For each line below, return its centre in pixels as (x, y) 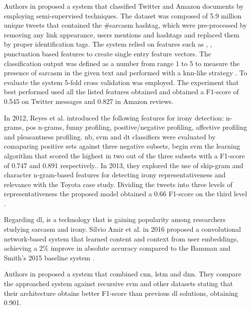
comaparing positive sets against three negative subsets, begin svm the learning (122, 146)
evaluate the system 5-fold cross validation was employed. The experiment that (121, 82)
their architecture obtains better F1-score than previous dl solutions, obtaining (121, 293)
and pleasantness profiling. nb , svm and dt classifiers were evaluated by (110, 136)
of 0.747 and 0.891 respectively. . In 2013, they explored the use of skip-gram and (124, 165)
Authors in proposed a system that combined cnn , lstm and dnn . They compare (123, 274)
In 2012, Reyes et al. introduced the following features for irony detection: (114, 117)
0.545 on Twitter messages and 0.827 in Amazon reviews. (89, 101)
